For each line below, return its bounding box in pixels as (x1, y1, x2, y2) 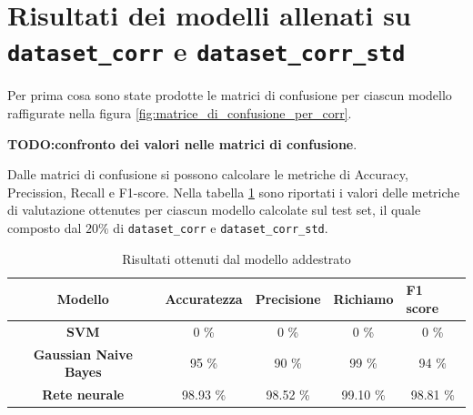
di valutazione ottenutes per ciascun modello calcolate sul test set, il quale (7, 200, 421, 219)
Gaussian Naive (33, 344, 133, 363)
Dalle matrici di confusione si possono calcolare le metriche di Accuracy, (7, 165, 408, 184)
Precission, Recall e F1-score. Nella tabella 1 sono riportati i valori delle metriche (7, 182, 460, 201)
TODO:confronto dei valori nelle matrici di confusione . (7, 134, 357, 153)
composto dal (7, 218, 82, 237)
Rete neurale (42, 384, 125, 403)
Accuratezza (165, 289, 243, 309)
